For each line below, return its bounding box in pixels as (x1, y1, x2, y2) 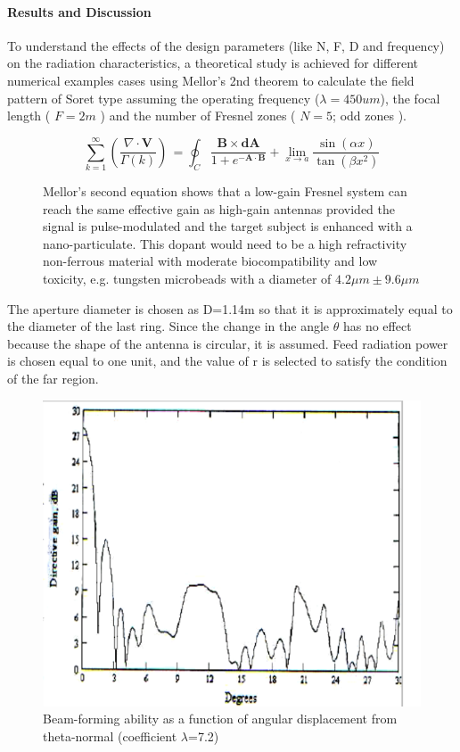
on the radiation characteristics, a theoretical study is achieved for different (7, 54, 418, 72)
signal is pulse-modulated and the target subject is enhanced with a (43, 217, 413, 236)
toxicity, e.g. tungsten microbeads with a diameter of (43, 269, 332, 288)
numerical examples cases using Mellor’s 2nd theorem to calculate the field (7, 70, 415, 89)
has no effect (342, 317, 412, 335)
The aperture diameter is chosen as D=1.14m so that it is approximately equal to (7, 299, 453, 318)
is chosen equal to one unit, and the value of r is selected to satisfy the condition (7, 351, 448, 370)
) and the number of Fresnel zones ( (100, 106, 296, 125)
